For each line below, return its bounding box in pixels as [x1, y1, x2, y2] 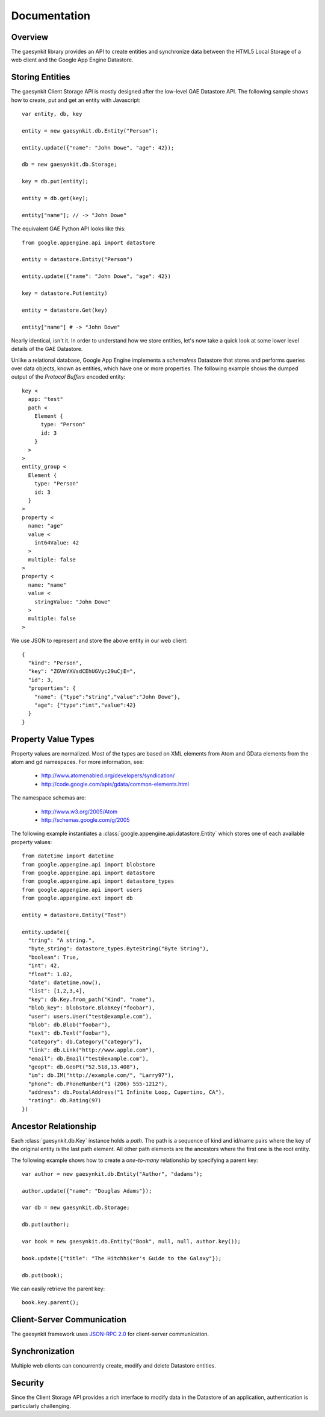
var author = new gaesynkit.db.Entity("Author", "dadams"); [22, 1170, 203, 1177]
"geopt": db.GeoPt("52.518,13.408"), [28, 1063, 140, 1070]
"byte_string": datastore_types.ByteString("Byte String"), [28, 945, 209, 952]
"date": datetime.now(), [28, 979, 102, 986]
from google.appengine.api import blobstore [22, 861, 156, 868]
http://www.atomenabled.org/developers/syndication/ [41, 772, 175, 779]
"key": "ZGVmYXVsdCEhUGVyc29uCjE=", [28, 668, 137, 675]
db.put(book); [22, 1272, 63, 1278]
